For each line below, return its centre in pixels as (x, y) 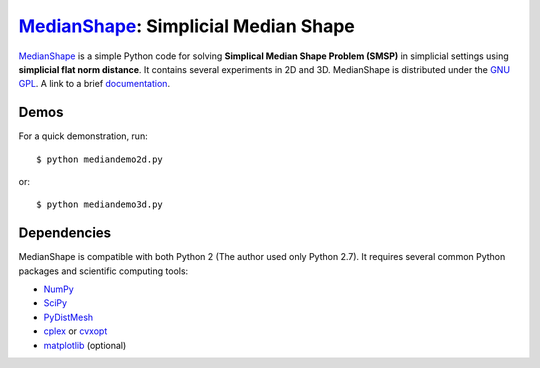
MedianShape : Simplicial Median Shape (186, 26)
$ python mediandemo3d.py (100, 204)
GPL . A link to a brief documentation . (94, 84)
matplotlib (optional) (85, 345)
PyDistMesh (68, 317)
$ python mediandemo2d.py (100, 159)
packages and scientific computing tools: (103, 271)
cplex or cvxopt (75, 331)
